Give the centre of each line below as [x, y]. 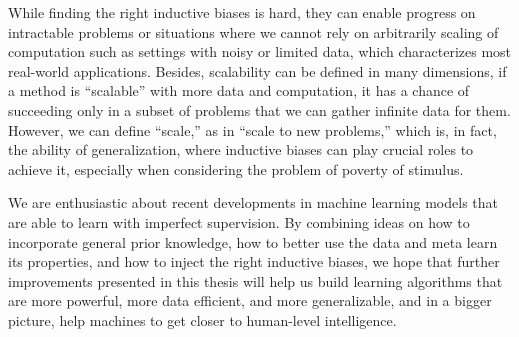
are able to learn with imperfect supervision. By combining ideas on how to [239, 221]
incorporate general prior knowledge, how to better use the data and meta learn [253, 241]
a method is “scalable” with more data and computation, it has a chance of [239, 90]
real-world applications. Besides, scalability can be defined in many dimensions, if [257, 70]
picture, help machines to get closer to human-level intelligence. [202, 319]
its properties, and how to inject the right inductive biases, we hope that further [254, 261]
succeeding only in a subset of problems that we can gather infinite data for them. [259, 109]
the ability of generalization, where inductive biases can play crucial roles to [241, 149]
